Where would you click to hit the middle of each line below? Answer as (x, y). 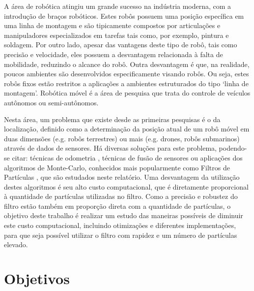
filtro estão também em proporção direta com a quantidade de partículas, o (117, 206)
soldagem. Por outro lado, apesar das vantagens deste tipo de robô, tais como (121, 45)
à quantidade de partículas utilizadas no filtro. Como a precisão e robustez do (121, 196)
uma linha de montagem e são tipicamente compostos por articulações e (112, 25)
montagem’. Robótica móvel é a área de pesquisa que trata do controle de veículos (127, 93)
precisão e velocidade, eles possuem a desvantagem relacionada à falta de (113, 54)
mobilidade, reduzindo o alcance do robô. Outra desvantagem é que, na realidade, (127, 64)
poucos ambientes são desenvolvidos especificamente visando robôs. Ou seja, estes (127, 74)
